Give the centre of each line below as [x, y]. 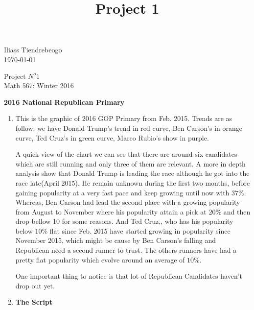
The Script [34, 302]
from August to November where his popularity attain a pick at [111, 211]
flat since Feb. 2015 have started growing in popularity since [140, 230]
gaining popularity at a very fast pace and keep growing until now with [122, 192]
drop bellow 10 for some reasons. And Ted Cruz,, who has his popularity [124, 221]
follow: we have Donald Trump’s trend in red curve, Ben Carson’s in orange [129, 128]
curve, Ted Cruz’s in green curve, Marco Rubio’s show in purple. [112, 137]
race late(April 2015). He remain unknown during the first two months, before [133, 182]
